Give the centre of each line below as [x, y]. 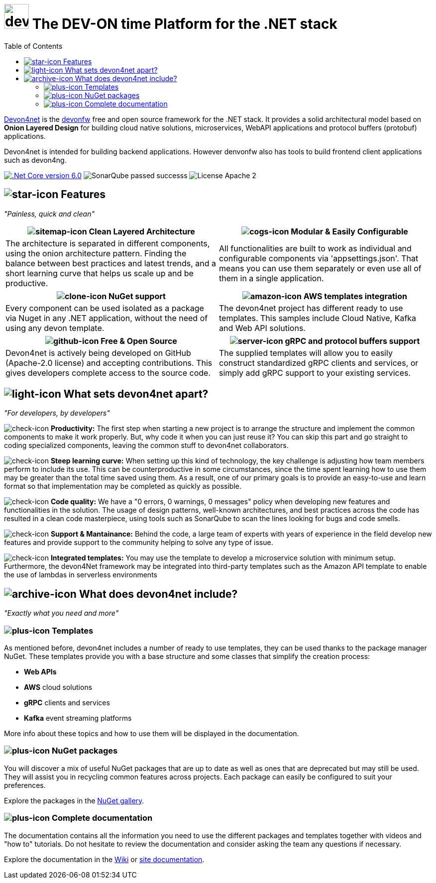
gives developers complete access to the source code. [108, 373]
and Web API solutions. [262, 328]
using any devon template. [55, 328]
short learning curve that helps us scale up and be [100, 273]
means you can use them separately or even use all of [320, 268]
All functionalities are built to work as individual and [315, 248]
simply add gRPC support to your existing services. [315, 373]
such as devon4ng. [35, 160]
